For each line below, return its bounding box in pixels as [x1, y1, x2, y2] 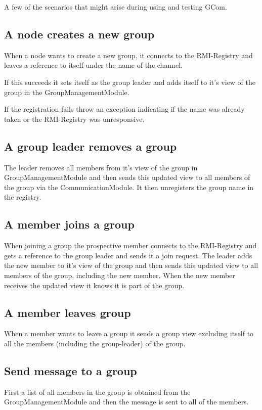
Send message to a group [4, 362, 137, 378]
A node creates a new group [4, 26, 155, 41]
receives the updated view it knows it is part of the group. [4, 280, 185, 290]
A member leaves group [4, 304, 131, 320]
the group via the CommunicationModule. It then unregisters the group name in [4, 181, 254, 192]
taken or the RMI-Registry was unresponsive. [4, 113, 145, 124]
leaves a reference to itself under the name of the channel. [4, 60, 183, 70]
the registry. [4, 192, 41, 202]
